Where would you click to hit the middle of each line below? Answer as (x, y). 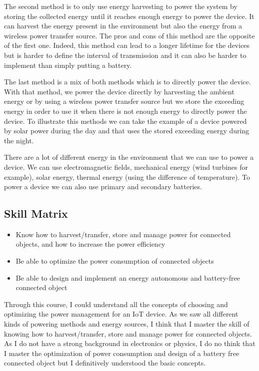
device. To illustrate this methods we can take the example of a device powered (125, 121)
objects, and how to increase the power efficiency (90, 244)
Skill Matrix (36, 213)
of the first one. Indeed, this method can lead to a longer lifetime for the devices (127, 45)
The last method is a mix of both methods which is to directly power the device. (127, 82)
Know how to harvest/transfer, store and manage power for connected (123, 234)
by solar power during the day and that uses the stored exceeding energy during (127, 131)
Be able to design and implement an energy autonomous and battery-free (128, 277)
